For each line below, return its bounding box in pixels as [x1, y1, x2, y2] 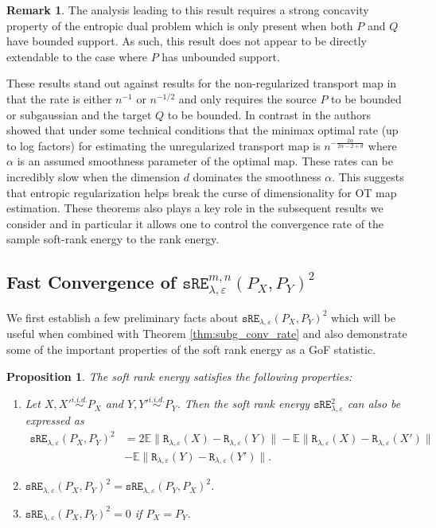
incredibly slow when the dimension [6, 168, 180, 184]
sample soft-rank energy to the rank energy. [6, 231, 220, 247]
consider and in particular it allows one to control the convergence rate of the [6, 215, 384, 231]
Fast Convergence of [6, 270, 177, 294]
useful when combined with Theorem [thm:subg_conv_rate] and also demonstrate [6, 325, 407, 342]
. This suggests [332, 168, 404, 184]
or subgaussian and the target [6, 106, 152, 122]
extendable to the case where [6, 48, 148, 64]
